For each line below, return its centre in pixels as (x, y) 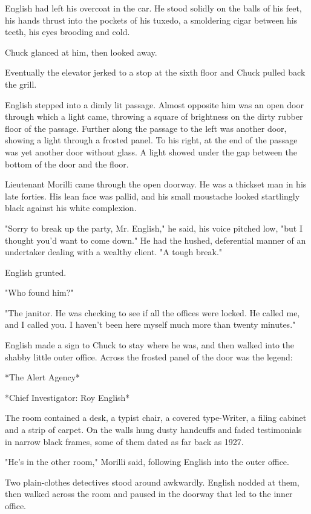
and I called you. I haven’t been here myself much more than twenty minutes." (150, 324)
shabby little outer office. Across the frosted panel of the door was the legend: (149, 356)
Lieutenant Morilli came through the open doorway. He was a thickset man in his (156, 184)
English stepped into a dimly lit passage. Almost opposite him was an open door (154, 104)
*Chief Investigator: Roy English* (67, 397)
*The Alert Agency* (43, 377)
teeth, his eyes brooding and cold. (67, 32)
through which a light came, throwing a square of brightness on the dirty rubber (154, 116)
